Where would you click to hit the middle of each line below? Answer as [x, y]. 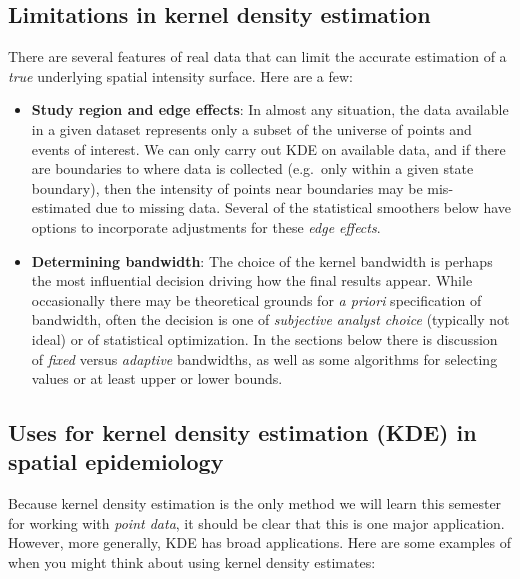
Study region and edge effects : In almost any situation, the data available [270, 109]
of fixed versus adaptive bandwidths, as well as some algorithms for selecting [264, 358]
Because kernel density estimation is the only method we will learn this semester [255, 503]
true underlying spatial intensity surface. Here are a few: [180, 75]
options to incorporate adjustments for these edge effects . [206, 226]
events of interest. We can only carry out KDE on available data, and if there [268, 148]
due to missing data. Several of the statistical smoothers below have [303, 207]
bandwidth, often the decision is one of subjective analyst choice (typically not [270, 319]
